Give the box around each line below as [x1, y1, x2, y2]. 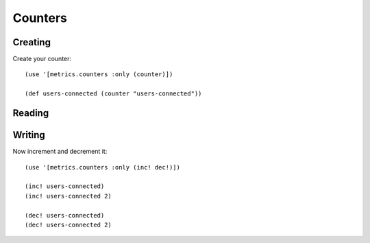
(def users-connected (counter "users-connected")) [25, 90, 202, 97]
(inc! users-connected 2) [25, 192, 112, 200]
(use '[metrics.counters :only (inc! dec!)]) [25, 163, 181, 171]
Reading [12, 107, 49, 119]
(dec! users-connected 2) [25, 220, 112, 229]
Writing [12, 129, 46, 141]
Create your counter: [12, 55, 72, 63]
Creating [12, 36, 51, 48]
